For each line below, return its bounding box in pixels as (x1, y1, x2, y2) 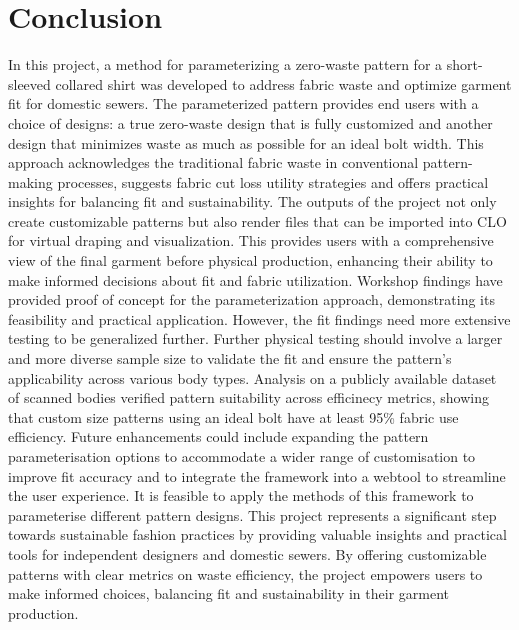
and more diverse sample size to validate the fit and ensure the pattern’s (8, 348, 452, 369)
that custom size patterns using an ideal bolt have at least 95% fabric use (8, 406, 459, 427)
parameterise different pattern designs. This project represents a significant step (8, 504, 497, 525)
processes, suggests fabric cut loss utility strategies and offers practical (57, 171, 489, 192)
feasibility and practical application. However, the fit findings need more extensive (8, 308, 511, 329)
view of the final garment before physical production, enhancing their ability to (8, 250, 493, 271)
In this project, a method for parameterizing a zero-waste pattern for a (8, 54, 443, 75)
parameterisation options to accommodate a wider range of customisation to (8, 446, 476, 466)
